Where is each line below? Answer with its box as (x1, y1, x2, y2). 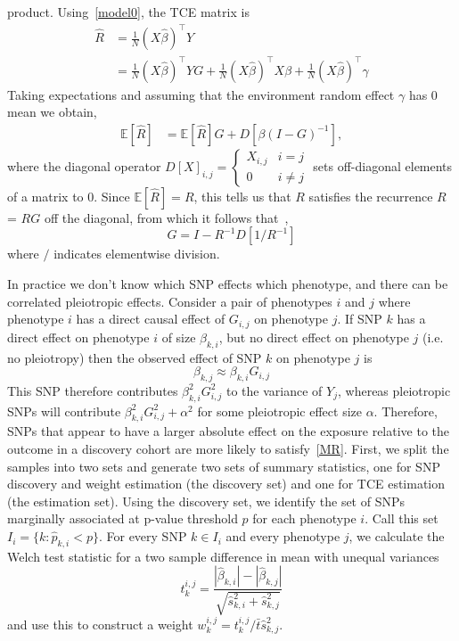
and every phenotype (225, 527, 340, 546)
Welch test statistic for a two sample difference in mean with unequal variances (7, 546, 439, 565)
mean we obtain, (7, 103, 97, 121)
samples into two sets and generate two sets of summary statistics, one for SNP (7, 456, 440, 475)
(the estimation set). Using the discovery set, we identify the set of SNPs (7, 491, 405, 510)
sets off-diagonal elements (313, 156, 453, 175)
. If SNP (337, 309, 382, 328)
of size (161, 327, 196, 346)
